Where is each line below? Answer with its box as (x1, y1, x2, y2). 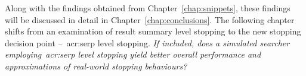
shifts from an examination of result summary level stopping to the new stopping (5, 25, 301, 37)
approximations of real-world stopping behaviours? (5, 59, 187, 72)
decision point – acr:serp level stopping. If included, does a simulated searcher (5, 36, 290, 49)
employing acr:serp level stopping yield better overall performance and (5, 48, 261, 61)
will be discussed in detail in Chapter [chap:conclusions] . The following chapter (5, 13, 295, 26)
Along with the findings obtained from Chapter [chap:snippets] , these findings (5, 2, 290, 14)
